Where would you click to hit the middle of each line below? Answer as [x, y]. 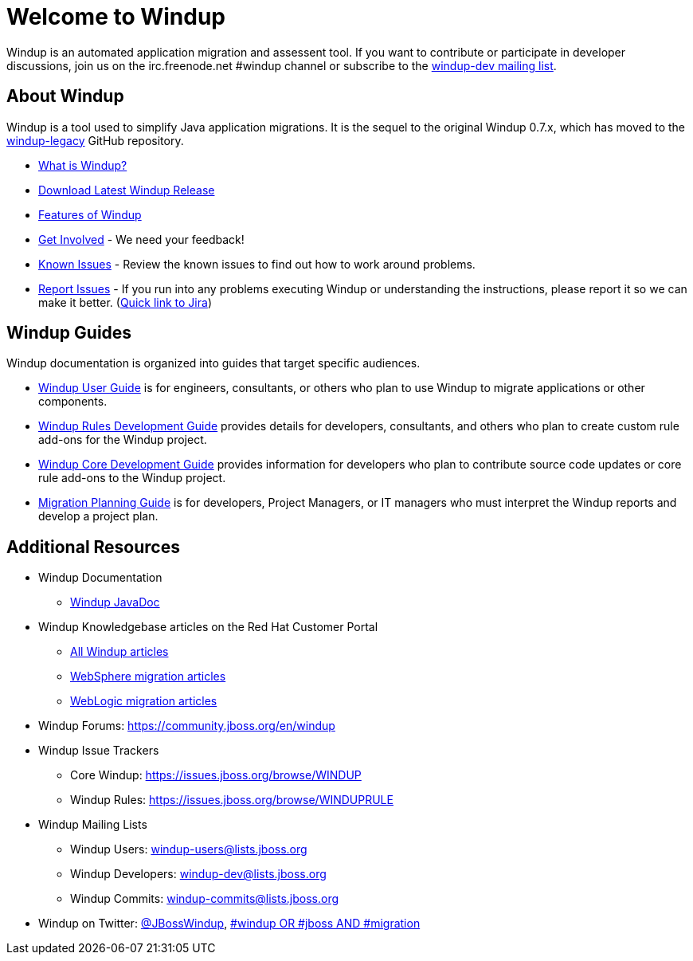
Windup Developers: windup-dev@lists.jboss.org [198, 874]
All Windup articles [119, 652]
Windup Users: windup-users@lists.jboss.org [189, 849]
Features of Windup [90, 214]
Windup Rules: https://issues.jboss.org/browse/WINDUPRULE [232, 800]
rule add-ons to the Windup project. [132, 478]
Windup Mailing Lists [93, 825]
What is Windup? [83, 165]
